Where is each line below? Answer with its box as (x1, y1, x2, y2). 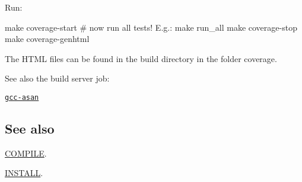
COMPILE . (5, 147, 47, 159)
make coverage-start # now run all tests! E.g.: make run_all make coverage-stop (5, 21, 297, 33)
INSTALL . (5, 167, 43, 179)
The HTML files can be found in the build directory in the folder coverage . (5, 52, 277, 64)
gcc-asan (5, 93, 39, 102)
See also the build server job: (5, 72, 110, 84)
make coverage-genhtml (5, 32, 90, 45)
